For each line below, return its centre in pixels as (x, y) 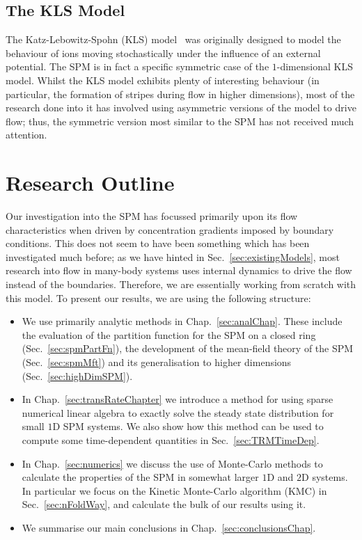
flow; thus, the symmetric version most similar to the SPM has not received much (180, 121)
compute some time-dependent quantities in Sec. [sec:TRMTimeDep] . (171, 439)
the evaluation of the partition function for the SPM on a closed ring (169, 334)
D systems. (325, 477)
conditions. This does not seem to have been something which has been (158, 243)
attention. (26, 135)
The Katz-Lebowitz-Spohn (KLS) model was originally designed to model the (173, 39)
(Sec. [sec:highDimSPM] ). (77, 375)
